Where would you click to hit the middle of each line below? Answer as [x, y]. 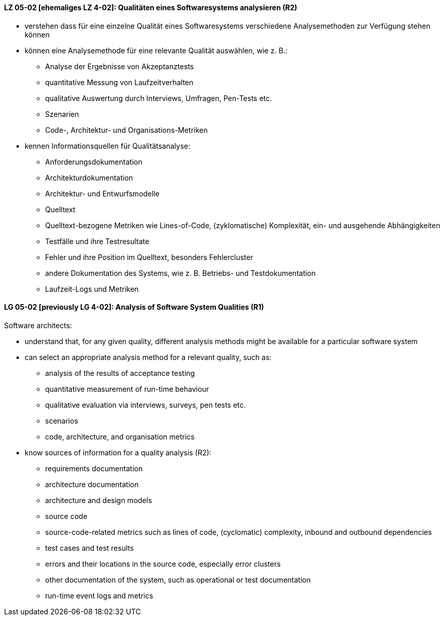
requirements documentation [94, 468]
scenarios [62, 421]
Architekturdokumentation [89, 177]
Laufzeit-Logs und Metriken [92, 289]
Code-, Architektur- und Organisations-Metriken [126, 130]
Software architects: [38, 325]
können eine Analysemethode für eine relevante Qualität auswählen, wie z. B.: [156, 50]
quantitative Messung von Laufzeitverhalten [119, 82]
